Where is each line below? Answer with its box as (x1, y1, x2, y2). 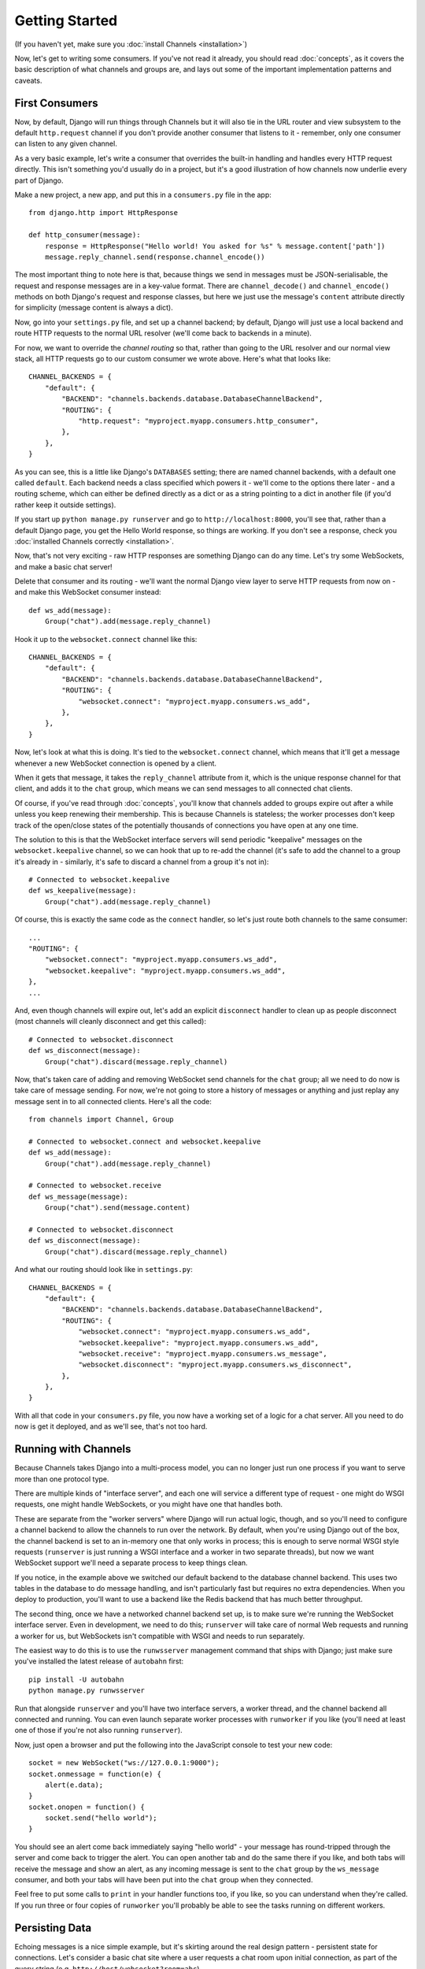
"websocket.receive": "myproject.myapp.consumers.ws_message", (78, 1349, 327, 1358)
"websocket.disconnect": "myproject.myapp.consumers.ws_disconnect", (78, 1360, 353, 1370)
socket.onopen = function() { (28, 1802, 146, 1811)
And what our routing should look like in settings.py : (14, 1265, 193, 1274)
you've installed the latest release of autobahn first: (14, 1656, 184, 1666)
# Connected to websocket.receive (28, 1181, 161, 1190)
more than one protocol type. (14, 1474, 109, 1484)
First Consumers (14, 96, 98, 109)
